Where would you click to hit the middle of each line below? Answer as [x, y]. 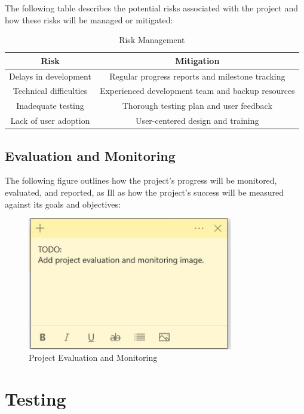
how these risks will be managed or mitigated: [89, 19]
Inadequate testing [50, 106]
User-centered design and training [197, 121]
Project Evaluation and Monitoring [93, 357]
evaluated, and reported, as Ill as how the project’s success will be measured [144, 192]
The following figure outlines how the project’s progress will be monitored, [141, 180]
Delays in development [50, 76]
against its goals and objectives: [63, 204]
